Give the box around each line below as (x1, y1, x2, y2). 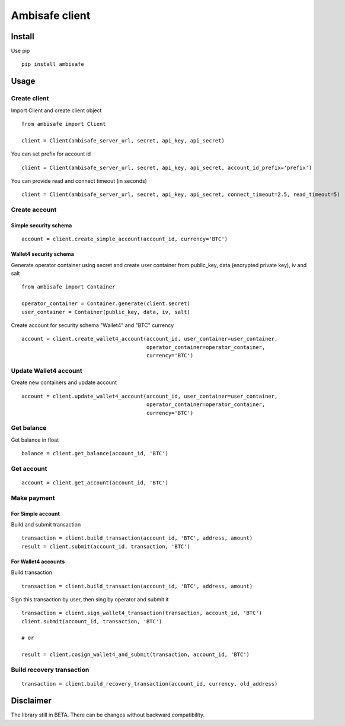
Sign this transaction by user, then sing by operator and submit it (11, 595, 169, 603)
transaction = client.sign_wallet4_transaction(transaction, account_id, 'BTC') (21, 610, 263, 617)
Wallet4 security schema (11, 251, 74, 258)
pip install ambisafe (21, 61, 84, 68)
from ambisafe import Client (21, 121, 106, 127)
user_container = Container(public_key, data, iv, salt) (21, 309, 191, 315)
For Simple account (11, 510, 60, 517)
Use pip (11, 47, 30, 55)
